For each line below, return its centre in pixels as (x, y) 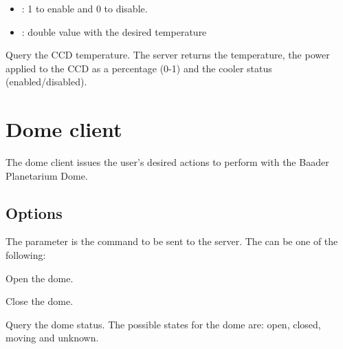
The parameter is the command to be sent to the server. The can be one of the (172, 241)
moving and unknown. (52, 338)
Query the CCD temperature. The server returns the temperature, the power (168, 55)
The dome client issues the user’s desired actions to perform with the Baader (167, 162)
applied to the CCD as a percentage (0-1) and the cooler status (139, 68)
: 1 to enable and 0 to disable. (85, 8)
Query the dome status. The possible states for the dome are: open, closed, (163, 324)
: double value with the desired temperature (114, 31)
